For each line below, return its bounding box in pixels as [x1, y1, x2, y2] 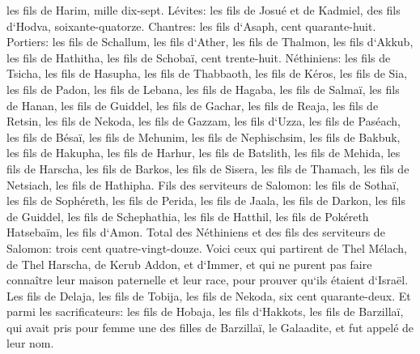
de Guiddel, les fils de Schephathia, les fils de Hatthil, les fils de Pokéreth [6, 207, 369, 224]
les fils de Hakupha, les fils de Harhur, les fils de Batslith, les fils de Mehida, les [6, 144, 401, 161]
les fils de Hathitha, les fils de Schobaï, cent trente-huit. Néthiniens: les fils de [6, 49, 391, 66]
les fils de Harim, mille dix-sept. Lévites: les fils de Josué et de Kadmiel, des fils [6, 2, 401, 18]
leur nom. [6, 335, 54, 352]
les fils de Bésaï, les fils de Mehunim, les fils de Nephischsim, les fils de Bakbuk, [6, 128, 401, 145]
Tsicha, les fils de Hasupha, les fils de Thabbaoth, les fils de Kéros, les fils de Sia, [6, 65, 408, 82]
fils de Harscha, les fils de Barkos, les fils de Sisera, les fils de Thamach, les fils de [6, 160, 409, 177]
